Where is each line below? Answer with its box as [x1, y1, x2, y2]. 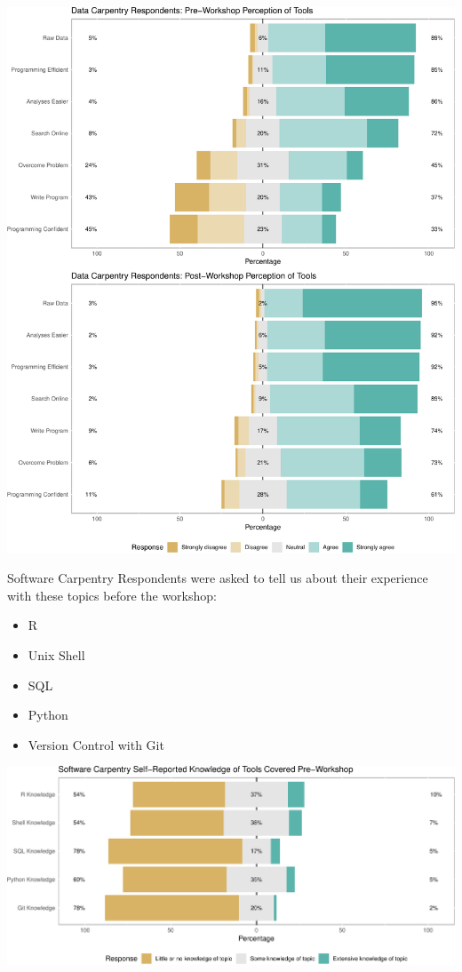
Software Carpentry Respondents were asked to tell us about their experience [7, 569, 428, 587]
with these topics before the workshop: [7, 586, 217, 604]
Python [28, 705, 68, 724]
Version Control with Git [28, 735, 164, 753]
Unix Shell [28, 645, 85, 664]
